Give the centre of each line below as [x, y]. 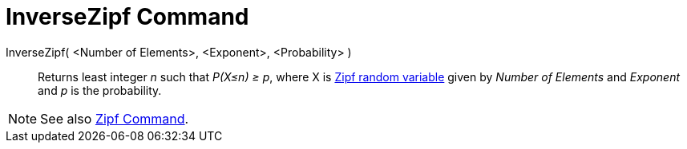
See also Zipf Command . [115, 118]
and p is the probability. [100, 90]
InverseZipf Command [127, 17]
